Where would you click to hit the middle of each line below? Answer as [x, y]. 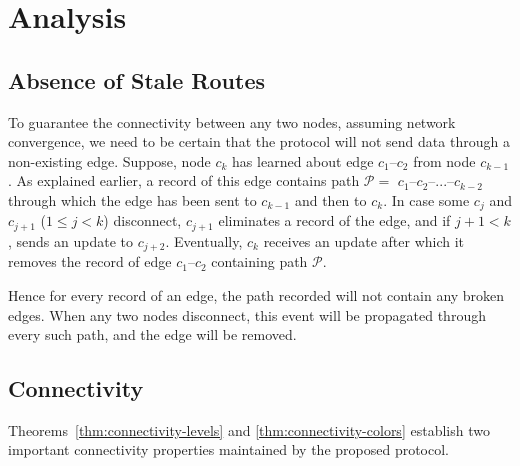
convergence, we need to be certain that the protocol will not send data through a [259, 141]
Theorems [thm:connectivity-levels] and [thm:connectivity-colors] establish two [249, 429]
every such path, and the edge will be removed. [152, 334]
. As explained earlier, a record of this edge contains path [184, 180]
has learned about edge [303, 160]
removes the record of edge [90, 261]
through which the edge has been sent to [132, 199]
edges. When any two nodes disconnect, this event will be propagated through [247, 314]
